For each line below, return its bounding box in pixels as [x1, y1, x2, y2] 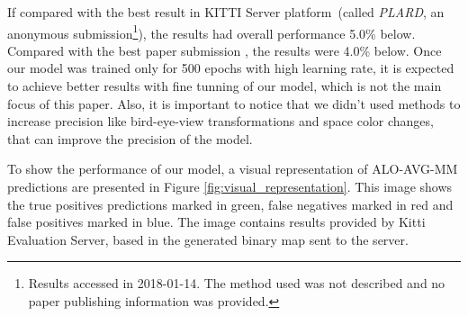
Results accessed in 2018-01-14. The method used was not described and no [28, 274, 445, 293]
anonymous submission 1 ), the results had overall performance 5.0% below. [7, 21, 416, 42]
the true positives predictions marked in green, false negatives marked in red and [7, 194, 454, 213]
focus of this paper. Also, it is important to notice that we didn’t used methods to [7, 94, 461, 113]
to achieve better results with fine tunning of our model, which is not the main [7, 77, 442, 95]
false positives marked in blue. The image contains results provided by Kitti [7, 212, 426, 231]
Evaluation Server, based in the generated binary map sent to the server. [7, 230, 409, 248]
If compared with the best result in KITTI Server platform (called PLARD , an [7, 3, 445, 21]
